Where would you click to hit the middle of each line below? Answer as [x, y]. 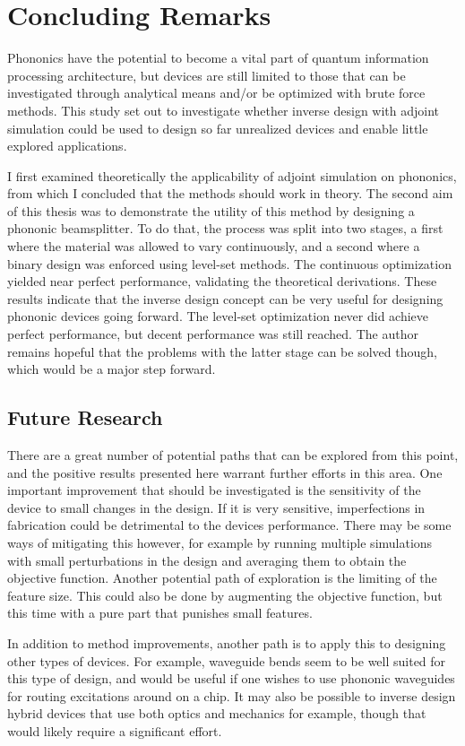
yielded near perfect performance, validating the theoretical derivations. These [222, 281]
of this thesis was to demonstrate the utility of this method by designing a [211, 210]
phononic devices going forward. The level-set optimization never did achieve [218, 316]
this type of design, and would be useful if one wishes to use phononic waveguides [231, 678]
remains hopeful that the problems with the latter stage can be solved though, [222, 351]
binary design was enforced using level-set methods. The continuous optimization [229, 263]
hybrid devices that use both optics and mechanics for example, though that [217, 713]
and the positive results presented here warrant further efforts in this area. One [225, 472]
